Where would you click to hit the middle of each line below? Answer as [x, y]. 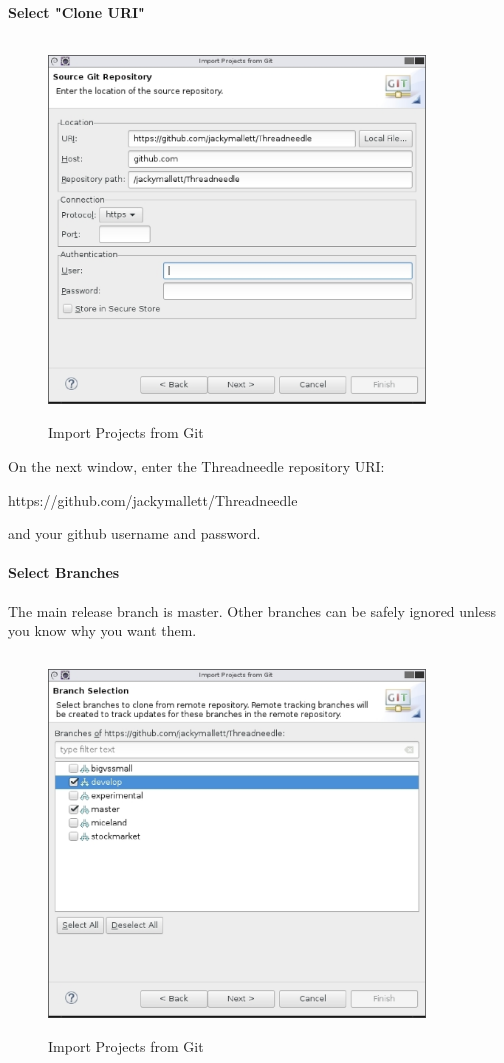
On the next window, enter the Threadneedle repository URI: [196, 465]
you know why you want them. [102, 630]
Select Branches [64, 572]
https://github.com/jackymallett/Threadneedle [153, 499]
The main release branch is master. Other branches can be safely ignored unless [252, 610]
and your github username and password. [134, 533]
